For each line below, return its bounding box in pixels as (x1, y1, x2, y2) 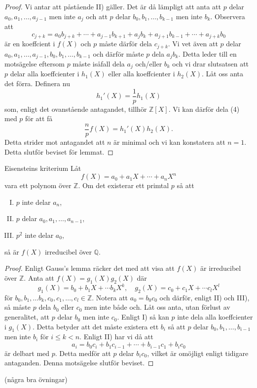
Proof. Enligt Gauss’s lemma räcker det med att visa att (4, 263, 175, 273)
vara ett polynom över (4, 180, 72, 191)
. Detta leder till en (178, 48, 237, 59)
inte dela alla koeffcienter (177, 312, 253, 322)
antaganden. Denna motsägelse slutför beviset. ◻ (4, 357, 154, 368)
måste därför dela (99, 38, 152, 49)
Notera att (96, 292, 128, 302)
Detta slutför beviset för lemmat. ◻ (4, 146, 113, 157)
